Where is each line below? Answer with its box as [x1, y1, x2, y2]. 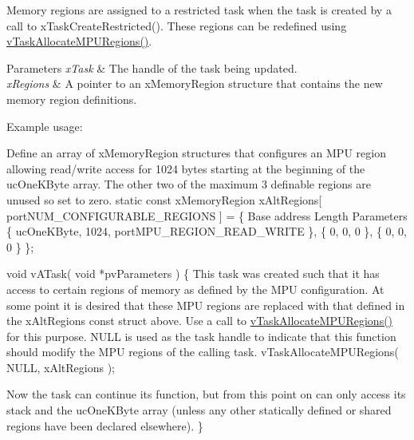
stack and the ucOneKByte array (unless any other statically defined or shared [6, 402, 392, 418]
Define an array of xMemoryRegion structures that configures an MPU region [6, 145, 386, 161]
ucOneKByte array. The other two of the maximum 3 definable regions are [6, 176, 372, 192]
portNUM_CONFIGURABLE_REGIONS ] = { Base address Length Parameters [6, 207, 408, 224]
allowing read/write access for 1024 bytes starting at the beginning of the [6, 160, 365, 176]
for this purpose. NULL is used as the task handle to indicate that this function [6, 327, 396, 344]
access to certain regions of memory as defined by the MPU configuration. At [6, 280, 384, 297]
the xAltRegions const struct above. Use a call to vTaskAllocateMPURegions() [6, 312, 393, 329]
